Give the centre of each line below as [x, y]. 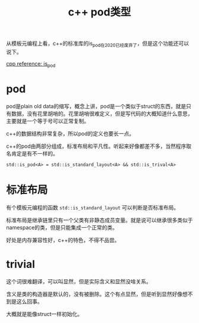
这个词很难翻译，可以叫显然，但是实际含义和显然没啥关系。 [79, 281]
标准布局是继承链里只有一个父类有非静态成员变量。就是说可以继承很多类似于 [99, 220]
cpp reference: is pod [31, 64]
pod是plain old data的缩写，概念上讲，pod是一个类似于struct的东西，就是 [96, 106]
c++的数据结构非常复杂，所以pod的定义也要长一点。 [70, 133]
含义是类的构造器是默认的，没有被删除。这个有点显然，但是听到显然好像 [94, 294]
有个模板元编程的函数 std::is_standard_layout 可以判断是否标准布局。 [93, 207]
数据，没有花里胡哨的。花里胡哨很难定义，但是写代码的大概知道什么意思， [102, 114]
